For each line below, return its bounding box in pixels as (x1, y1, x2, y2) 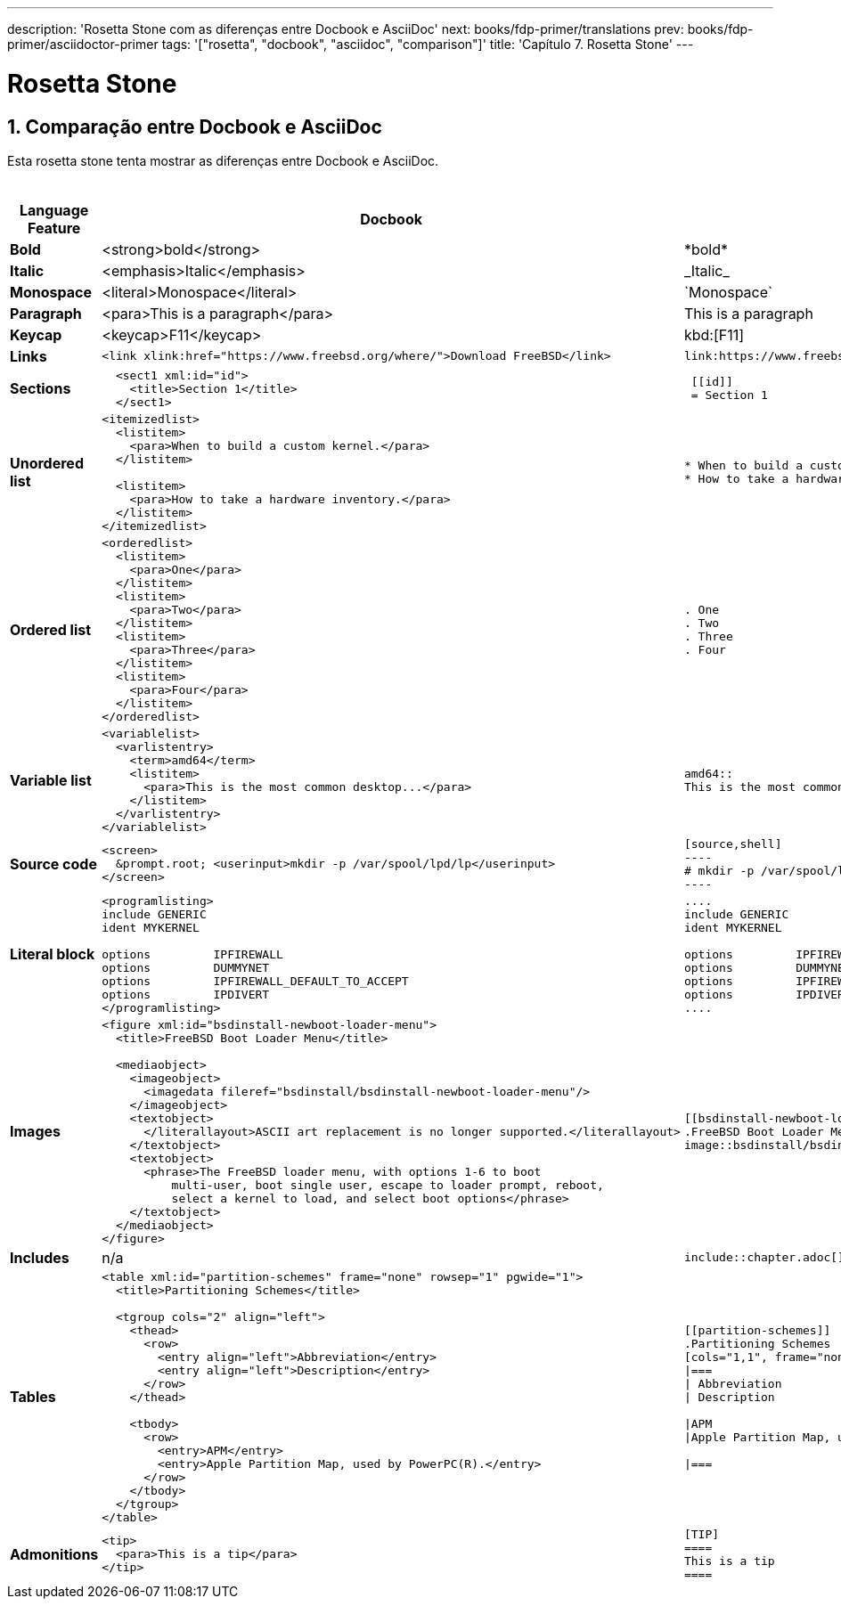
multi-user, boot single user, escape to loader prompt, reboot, (171, 1178, 604, 1192)
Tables (10, 1388, 56, 1406)
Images (10, 1122, 61, 1141)
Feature (27, 218, 81, 237)
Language (20, 200, 89, 219)
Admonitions (10, 1545, 99, 1563)
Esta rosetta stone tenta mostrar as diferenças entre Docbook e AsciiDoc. (7, 152, 439, 168)
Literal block (10, 945, 95, 964)
